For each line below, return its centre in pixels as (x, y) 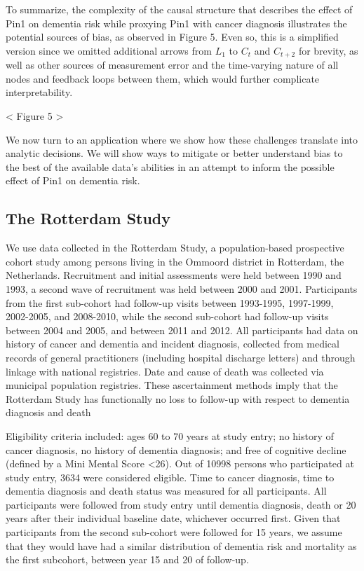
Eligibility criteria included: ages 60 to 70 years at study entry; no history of (170, 435)
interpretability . (39, 92)
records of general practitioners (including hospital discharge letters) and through (181, 357)
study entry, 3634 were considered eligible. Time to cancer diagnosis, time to (170, 477)
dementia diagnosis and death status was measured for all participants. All (166, 491)
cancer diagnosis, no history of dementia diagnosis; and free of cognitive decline (176, 449)
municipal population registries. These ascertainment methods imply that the (172, 385)
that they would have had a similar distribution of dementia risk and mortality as (181, 545)
